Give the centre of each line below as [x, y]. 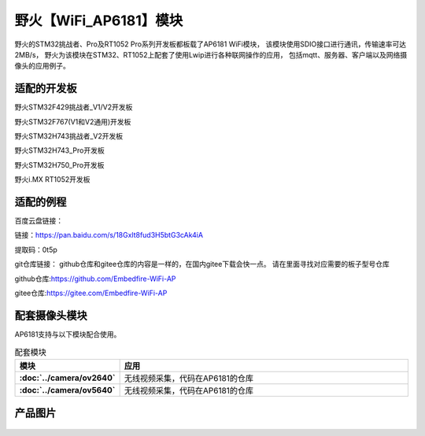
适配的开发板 [46, 89]
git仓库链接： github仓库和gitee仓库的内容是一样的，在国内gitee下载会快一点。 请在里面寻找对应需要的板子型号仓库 [202, 264]
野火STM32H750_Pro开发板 [59, 164]
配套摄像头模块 [51, 315]
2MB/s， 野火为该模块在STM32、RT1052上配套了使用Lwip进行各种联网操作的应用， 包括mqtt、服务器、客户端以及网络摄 [211, 54]
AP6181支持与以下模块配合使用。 [68, 334]
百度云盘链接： [39, 221]
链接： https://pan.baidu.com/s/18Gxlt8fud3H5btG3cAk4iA [109, 235]
